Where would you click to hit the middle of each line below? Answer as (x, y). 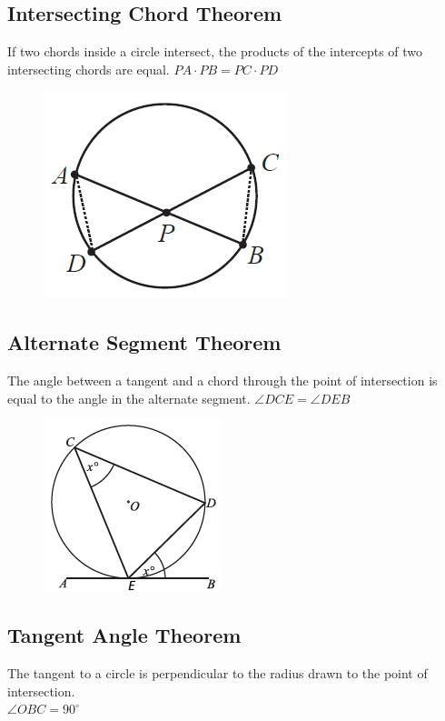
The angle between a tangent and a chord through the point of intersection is (222, 381)
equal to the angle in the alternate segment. (129, 398)
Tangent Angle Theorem (124, 635)
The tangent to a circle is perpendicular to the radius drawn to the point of (218, 673)
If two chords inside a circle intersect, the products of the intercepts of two (215, 51)
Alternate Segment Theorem (144, 342)
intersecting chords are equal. (89, 69)
